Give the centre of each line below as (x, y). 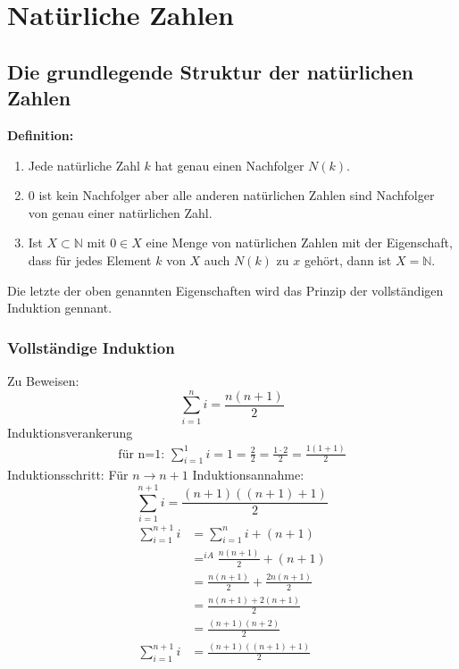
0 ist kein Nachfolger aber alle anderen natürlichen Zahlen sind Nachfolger (231, 195)
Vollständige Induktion (91, 347)
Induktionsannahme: (248, 475)
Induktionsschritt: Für (68, 475)
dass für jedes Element (90, 259)
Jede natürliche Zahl (84, 165)
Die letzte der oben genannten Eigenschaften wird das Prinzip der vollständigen (225, 290)
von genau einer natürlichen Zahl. (120, 212)
